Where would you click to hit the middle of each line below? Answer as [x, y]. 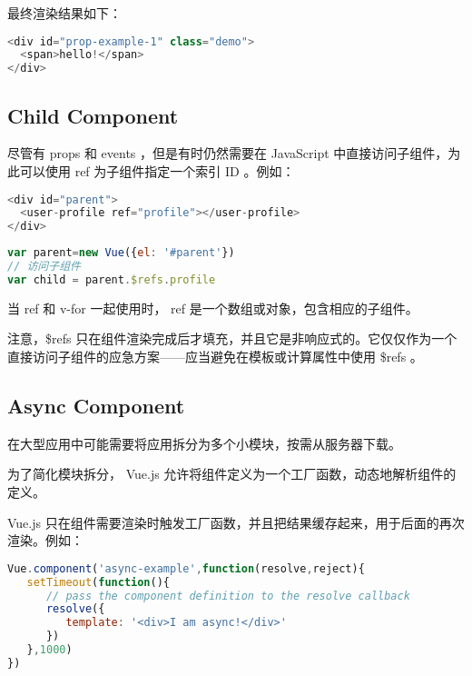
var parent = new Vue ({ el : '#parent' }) [121, 253]
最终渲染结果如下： [64, 13]
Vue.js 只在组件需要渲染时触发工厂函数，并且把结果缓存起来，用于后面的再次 [236, 522]
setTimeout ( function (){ [98, 582]
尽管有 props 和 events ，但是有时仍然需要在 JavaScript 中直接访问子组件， [228, 153]
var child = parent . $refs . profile [112, 279]
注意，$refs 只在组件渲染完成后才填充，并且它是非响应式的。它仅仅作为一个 [232, 338]
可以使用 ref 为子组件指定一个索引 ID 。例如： [157, 171]
